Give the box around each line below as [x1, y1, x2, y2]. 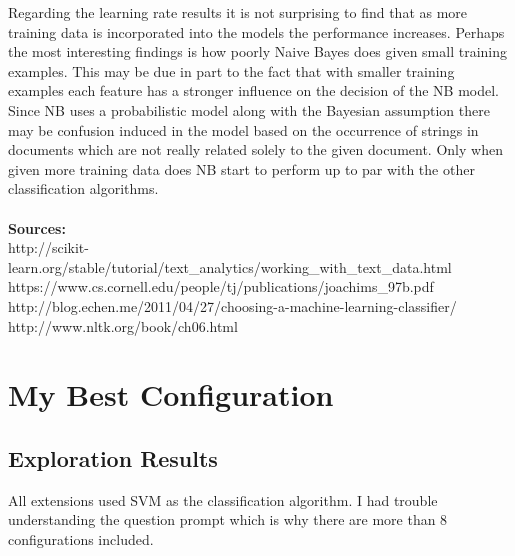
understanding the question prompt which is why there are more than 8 [8, 509, 448, 530]
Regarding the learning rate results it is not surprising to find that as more [8, 2, 468, 22]
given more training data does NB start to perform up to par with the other [8, 158, 475, 179]
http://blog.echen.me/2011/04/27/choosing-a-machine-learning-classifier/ [8, 295, 457, 316]
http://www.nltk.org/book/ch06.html [8, 315, 238, 336]
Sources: [8, 217, 66, 238]
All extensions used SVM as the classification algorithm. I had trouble [8, 489, 438, 510]
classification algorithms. [8, 178, 159, 199]
